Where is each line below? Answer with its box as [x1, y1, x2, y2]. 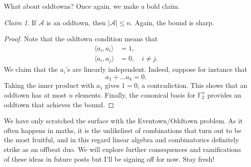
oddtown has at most [4, 89, 67, 100]
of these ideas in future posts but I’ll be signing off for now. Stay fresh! [4, 153, 215, 164]
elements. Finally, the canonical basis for [75, 89, 196, 100]
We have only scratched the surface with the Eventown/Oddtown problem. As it [4, 116, 243, 126]
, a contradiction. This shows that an [137, 80, 248, 90]
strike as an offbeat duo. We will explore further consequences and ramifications [4, 144, 241, 154]
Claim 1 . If [4, 17, 36, 27]
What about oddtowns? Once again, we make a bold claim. [4, 1, 180, 11]
